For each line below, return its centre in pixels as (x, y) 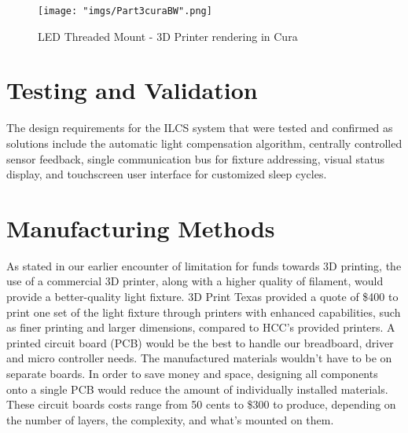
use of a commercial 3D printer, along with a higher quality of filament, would (195, 281)
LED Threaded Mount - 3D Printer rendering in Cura (168, 36)
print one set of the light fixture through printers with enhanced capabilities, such (204, 312)
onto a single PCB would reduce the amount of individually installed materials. (197, 389)
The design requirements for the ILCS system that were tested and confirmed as (200, 128)
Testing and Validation (132, 90)
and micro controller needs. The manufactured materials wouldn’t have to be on (199, 358)
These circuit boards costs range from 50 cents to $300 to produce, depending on (201, 404)
